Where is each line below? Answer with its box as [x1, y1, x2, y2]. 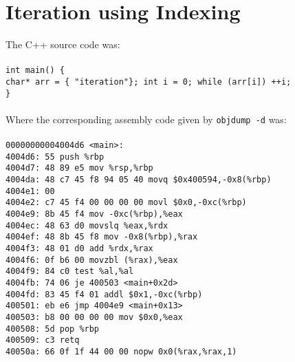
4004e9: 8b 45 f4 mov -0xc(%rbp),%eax [6, 209, 183, 220]
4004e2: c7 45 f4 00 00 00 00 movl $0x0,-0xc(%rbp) [6, 198, 247, 208]
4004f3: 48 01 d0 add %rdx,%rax [6, 244, 153, 254]
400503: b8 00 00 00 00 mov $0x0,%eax [6, 312, 183, 322]
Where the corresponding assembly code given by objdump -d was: [6, 111, 287, 126]
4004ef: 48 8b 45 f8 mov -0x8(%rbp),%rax [6, 232, 198, 242]
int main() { [6, 65, 65, 76]
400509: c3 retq [6, 335, 80, 345]
